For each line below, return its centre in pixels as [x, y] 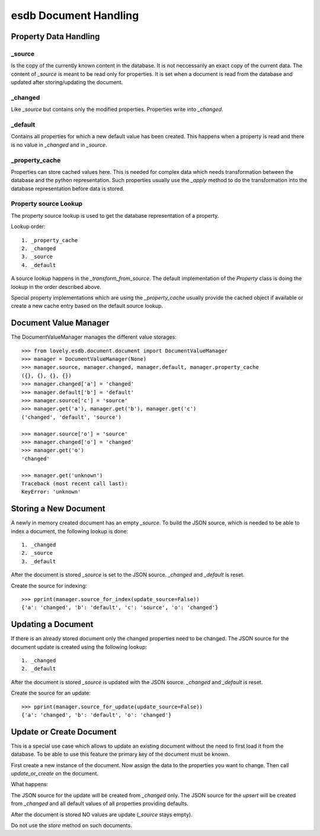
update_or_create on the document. [55, 774]
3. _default [39, 561]
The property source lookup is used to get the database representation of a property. [115, 215]
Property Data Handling [55, 36]
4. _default [39, 265]
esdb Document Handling [75, 15]
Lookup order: [28, 227]
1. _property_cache [50, 240]
